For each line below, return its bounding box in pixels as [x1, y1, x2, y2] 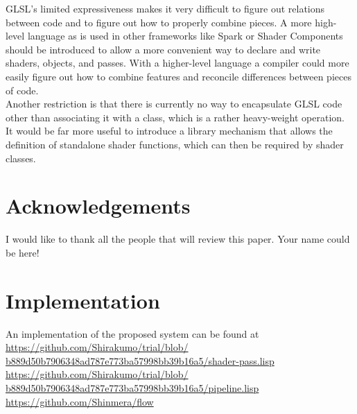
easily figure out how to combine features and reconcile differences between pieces [6, 69, 351, 83]
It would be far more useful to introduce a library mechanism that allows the [6, 123, 333, 138]
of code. [6, 83, 39, 97]
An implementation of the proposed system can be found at [6, 326, 259, 340]
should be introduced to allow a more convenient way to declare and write [6, 42, 321, 56]
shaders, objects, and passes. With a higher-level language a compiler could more [6, 55, 349, 70]
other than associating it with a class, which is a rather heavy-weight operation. [6, 110, 345, 124]
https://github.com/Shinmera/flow [6, 394, 154, 408]
